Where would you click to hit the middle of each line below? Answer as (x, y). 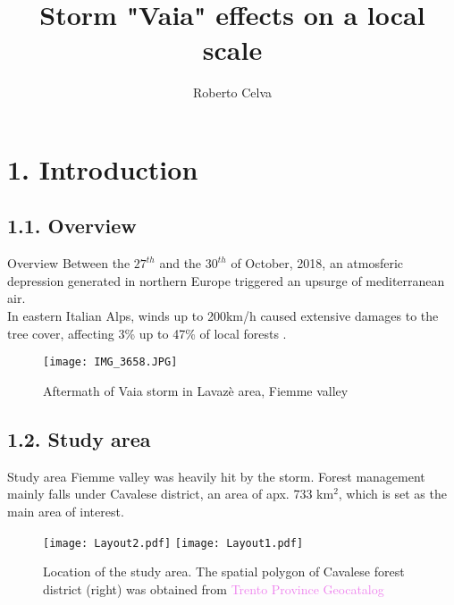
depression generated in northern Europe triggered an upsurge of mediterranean (226, 280)
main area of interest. (66, 511)
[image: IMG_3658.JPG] (110, 362)
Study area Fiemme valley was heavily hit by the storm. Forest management (216, 476)
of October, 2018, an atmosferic (317, 263)
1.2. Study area (79, 438)
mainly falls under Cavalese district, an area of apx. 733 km (171, 494)
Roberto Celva (232, 92)
